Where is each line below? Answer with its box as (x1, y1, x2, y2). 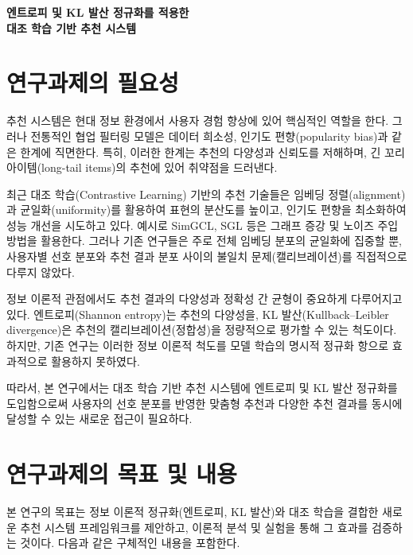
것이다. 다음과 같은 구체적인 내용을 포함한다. (20, 534, 240, 551)
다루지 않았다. (6, 263, 75, 280)
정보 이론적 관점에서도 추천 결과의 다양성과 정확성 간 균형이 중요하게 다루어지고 (6, 290, 403, 307)
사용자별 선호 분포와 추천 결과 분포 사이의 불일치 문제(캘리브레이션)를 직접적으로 (6, 248, 407, 265)
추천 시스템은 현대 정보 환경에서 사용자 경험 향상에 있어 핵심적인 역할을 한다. (6, 112, 389, 129)
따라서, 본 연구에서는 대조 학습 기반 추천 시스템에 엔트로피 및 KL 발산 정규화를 (6, 379, 398, 396)
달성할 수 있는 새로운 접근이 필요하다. (6, 410, 193, 427)
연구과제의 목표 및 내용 (6, 457, 237, 490)
